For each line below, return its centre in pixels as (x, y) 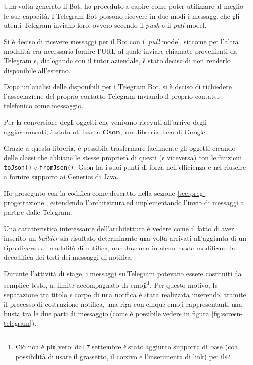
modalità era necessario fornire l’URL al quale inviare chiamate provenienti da (121, 51)
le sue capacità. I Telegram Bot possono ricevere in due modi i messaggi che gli (122, 15)
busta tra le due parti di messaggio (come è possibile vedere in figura (107, 313)
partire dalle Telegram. (38, 212)
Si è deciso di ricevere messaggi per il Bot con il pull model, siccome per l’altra (121, 41)
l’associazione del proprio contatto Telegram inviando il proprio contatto (112, 96)
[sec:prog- (191, 193)
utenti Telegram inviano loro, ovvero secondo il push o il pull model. (105, 25)
